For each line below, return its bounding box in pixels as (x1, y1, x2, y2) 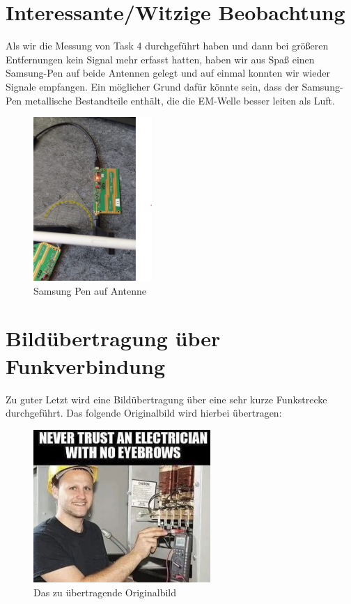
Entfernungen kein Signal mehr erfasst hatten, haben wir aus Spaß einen (6, 52, 315, 66)
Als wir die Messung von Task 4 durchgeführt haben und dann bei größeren (6, 38, 329, 53)
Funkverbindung (6, 351, 165, 380)
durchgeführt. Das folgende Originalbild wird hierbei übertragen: (6, 405, 282, 420)
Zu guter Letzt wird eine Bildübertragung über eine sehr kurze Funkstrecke (6, 392, 327, 406)
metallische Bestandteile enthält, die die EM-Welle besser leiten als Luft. (24, 93, 335, 107)
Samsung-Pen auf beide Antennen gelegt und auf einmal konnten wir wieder (6, 65, 330, 80)
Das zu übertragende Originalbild (33, 584, 176, 599)
